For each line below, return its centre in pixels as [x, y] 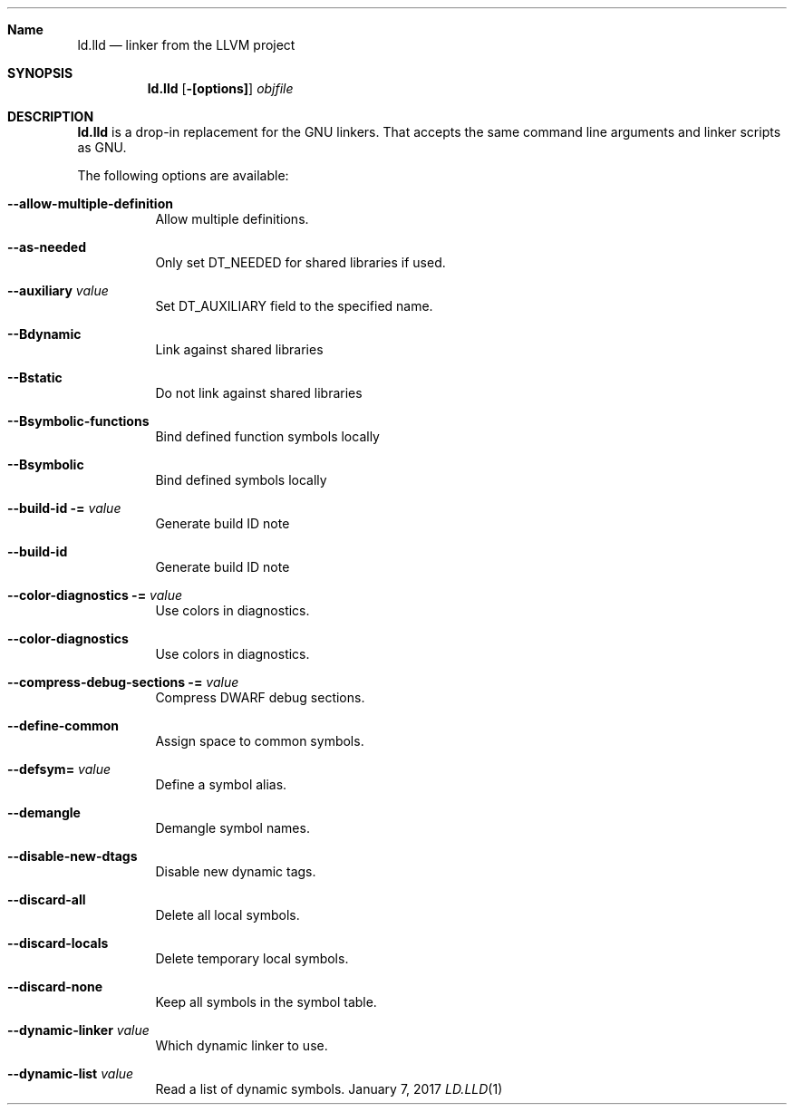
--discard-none [55, 986]
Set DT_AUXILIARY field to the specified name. [294, 306]
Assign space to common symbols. [260, 741]
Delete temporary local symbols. [252, 958]
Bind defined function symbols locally [267, 436]
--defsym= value [59, 769]
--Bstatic [35, 377]
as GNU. [102, 147]
